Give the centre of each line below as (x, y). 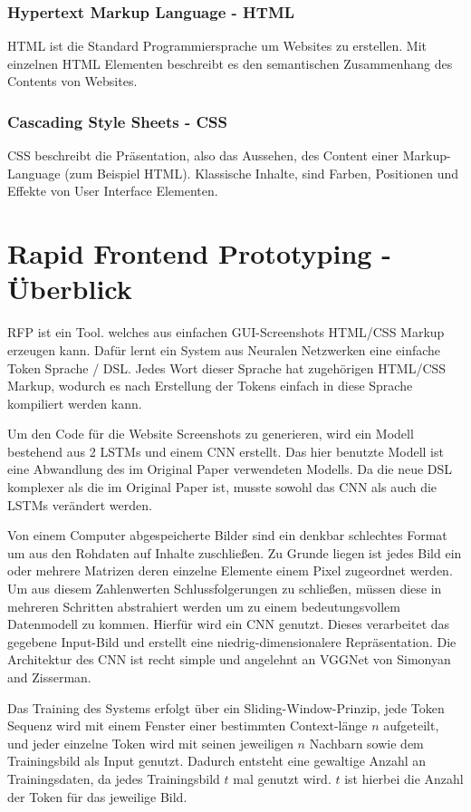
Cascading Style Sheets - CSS (117, 121)
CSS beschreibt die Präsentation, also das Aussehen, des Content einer (203, 155)
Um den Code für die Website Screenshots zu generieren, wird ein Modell (211, 434)
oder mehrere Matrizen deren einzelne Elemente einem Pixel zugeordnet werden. (230, 570)
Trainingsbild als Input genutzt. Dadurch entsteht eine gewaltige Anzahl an (217, 761)
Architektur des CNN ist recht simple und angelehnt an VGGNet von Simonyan (229, 659)
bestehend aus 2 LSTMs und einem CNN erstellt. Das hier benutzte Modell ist (226, 451)
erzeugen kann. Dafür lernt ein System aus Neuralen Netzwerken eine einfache (224, 349)
